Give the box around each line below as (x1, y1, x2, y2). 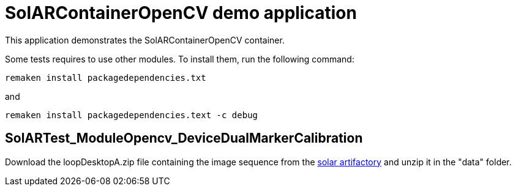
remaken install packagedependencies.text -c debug (5, 110, 258, 120)
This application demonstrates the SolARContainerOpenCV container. (5, 34, 285, 45)
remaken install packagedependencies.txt (5, 72, 206, 83)
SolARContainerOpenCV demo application (5, 2, 357, 23)
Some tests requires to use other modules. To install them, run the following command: (5, 53, 354, 64)
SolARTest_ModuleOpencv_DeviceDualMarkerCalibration (5, 130, 363, 146)
